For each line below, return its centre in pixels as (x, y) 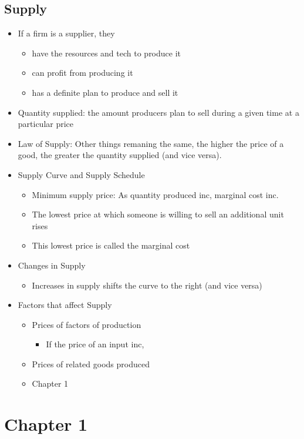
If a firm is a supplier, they (66, 33)
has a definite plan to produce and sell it (105, 92)
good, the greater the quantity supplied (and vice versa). (120, 155)
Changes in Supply (52, 265)
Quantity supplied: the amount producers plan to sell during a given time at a (158, 112)
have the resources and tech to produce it (107, 53)
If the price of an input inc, (95, 344)
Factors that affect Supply (65, 305)
